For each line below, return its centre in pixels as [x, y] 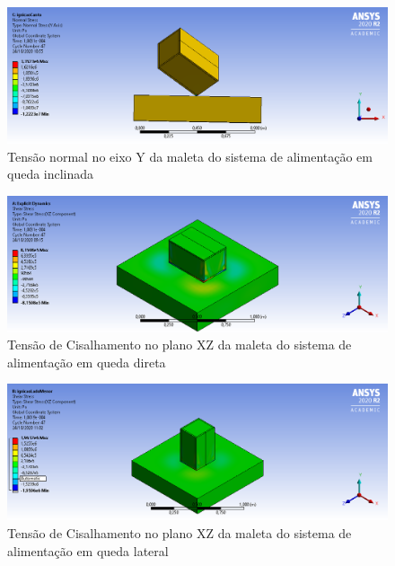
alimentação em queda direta [87, 362]
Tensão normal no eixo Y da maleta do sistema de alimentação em [190, 156]
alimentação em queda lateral [88, 550]
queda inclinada [51, 174]
